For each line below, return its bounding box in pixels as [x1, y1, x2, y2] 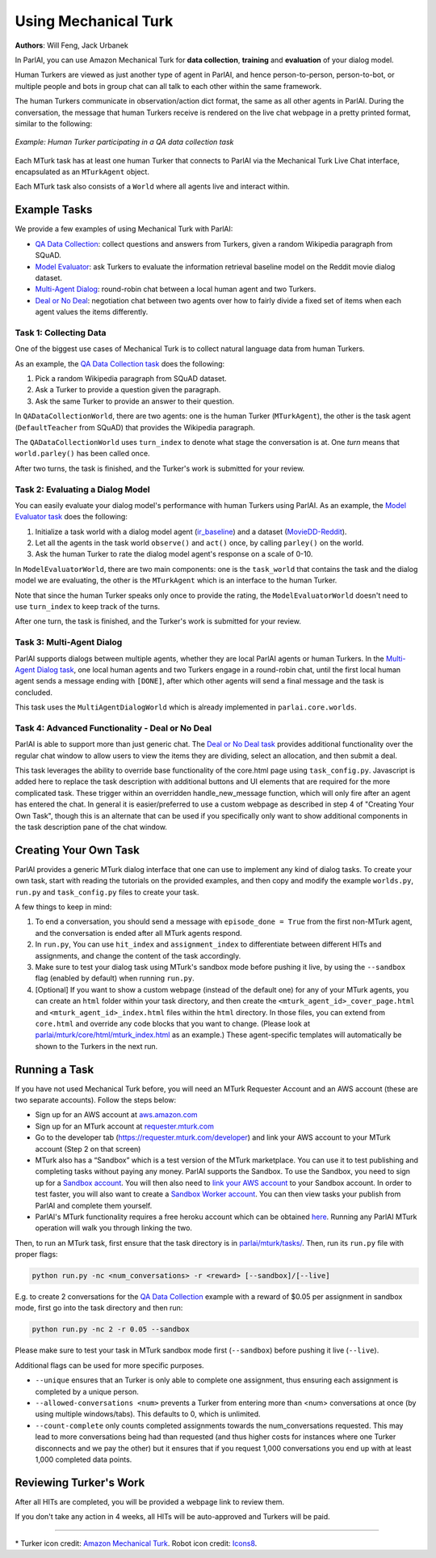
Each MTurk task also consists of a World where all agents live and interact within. [15, 182, 290, 192]
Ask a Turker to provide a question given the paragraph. [35, 385, 221, 395]
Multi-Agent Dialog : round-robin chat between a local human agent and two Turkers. [35, 284, 317, 294]
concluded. [15, 688, 52, 697]
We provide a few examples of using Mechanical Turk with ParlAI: [15, 224, 233, 234]
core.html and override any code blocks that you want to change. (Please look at [35, 1018, 311, 1028]
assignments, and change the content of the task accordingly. [35, 950, 241, 960]
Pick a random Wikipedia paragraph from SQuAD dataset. [35, 374, 227, 383]
